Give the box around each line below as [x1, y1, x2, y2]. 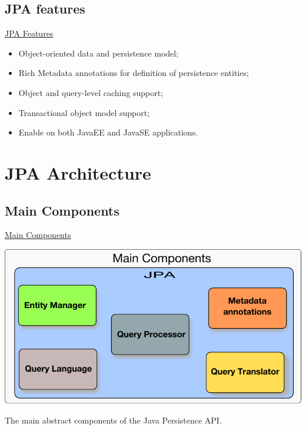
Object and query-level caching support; [18, 86, 163, 98]
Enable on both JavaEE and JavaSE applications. [18, 126, 198, 138]
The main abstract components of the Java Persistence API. [5, 414, 222, 426]
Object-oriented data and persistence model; [18, 47, 179, 59]
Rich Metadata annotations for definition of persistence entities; [18, 67, 249, 79]
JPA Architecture [5, 160, 151, 184]
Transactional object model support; [18, 106, 150, 118]
